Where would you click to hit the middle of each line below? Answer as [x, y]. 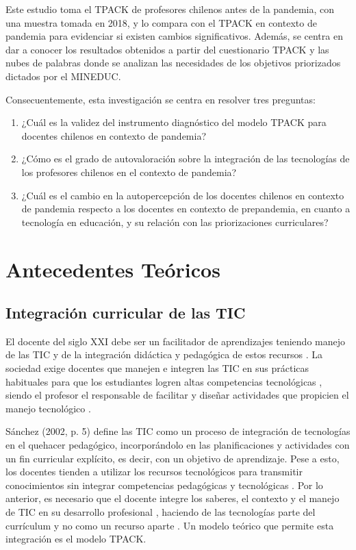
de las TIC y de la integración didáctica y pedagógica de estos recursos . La [164, 354]
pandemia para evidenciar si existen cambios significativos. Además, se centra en [174, 36]
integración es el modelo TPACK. [76, 539]
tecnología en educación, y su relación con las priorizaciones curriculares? [175, 222]
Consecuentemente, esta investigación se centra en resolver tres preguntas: [161, 99]
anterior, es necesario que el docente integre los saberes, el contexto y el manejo [173, 498]
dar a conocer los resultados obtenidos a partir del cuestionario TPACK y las [167, 49]
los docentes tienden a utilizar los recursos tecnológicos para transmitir [154, 472]
